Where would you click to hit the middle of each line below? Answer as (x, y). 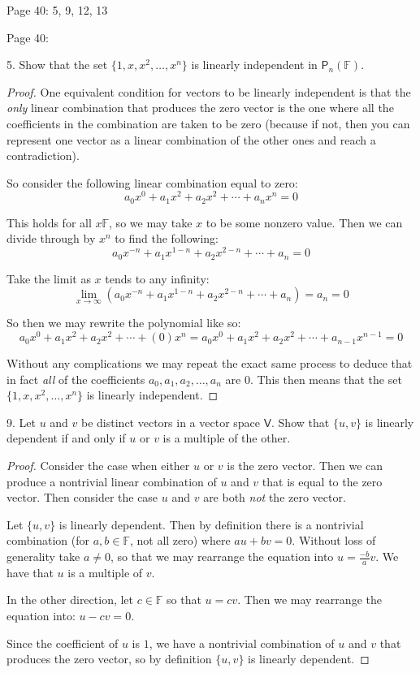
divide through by (51, 238)
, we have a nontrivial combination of (242, 643)
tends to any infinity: (157, 278)
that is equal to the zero (322, 481)
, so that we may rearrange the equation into (222, 557)
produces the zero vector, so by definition (109, 659)
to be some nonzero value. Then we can (304, 222)
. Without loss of (334, 540)
